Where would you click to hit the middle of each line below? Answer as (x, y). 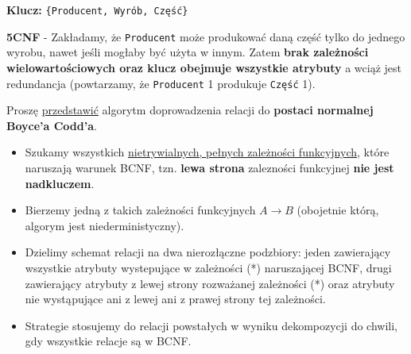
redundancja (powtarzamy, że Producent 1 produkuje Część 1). (161, 83)
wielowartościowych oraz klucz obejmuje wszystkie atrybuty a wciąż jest (204, 67)
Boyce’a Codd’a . (52, 125)
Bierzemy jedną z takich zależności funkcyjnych (140, 210)
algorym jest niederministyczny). (105, 225)
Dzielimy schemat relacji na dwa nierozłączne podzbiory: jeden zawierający (208, 252)
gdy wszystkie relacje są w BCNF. (108, 341)
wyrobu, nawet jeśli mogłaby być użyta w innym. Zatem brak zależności (188, 52)
